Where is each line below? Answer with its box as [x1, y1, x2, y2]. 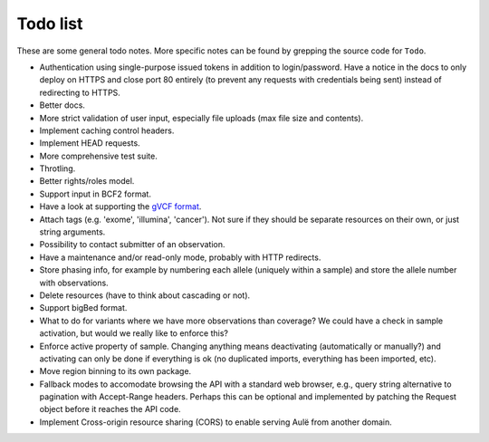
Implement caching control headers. [39, 125, 175, 136]
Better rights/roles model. [39, 176, 135, 187]
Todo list [16, 14, 83, 34]
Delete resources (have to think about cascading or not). [39, 290, 251, 301]
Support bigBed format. [39, 303, 128, 313]
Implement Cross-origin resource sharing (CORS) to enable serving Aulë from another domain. [39, 417, 393, 428]
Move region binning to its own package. [39, 366, 192, 377]
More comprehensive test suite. [39, 150, 158, 161]
